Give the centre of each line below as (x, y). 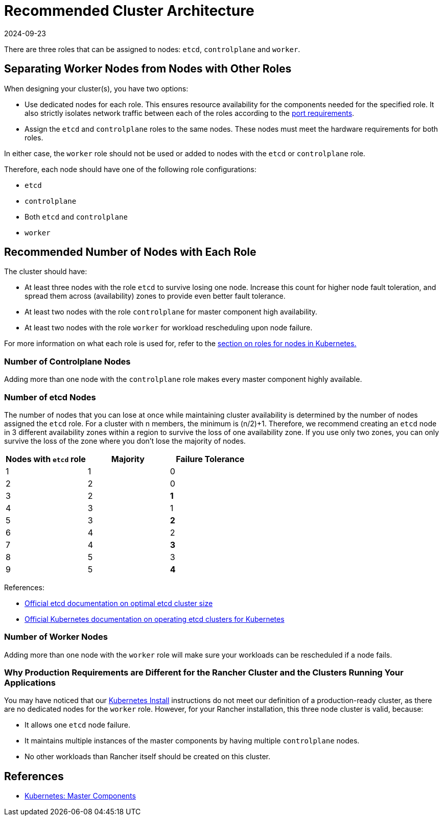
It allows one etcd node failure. (77, 725)
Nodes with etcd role (46, 459)
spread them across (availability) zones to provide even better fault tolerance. (155, 296)
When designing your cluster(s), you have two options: (96, 88)
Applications (30, 683)
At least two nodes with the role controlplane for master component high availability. (171, 312)
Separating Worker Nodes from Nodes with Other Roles (148, 69)
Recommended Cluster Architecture (129, 11)
